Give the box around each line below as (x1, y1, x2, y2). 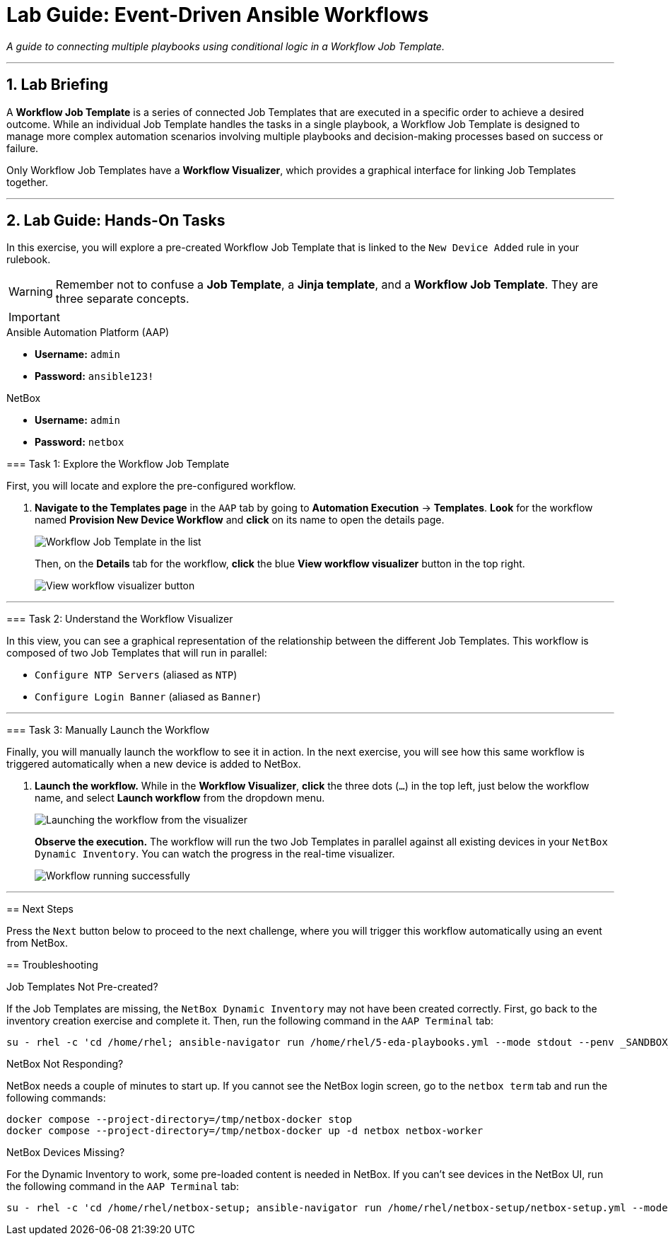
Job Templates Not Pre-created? (6, 981, 158, 993)
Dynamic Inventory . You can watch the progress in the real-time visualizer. (35, 848, 395, 860)
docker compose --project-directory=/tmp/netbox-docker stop (6, 1114, 352, 1126)
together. (6, 175, 49, 188)
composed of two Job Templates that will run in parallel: (6, 647, 267, 659)
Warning (8, 284, 53, 299)
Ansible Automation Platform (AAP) (6, 326, 170, 339)
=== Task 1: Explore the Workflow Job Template (6, 458, 230, 471)
